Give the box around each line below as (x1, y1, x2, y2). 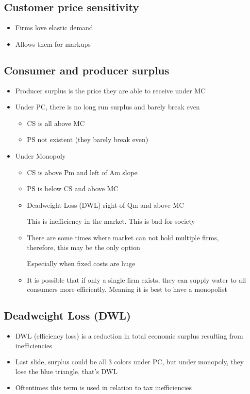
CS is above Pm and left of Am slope (27, 167, 138, 177)
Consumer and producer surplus (4, 62, 169, 77)
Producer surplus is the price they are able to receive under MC (15, 85, 206, 95)
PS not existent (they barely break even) (27, 134, 149, 144)
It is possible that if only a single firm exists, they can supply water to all (27, 274, 246, 285)
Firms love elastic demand (15, 22, 93, 33)
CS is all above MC (27, 118, 85, 128)
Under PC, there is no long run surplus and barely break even (15, 102, 200, 112)
